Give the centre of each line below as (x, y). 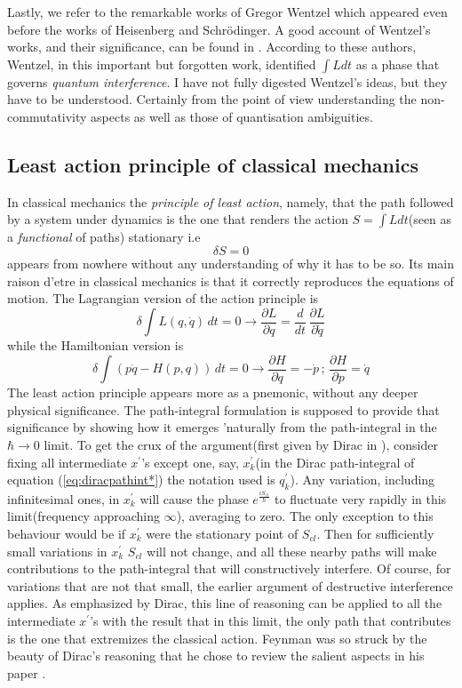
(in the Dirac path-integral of (335, 462)
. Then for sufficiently (375, 534)
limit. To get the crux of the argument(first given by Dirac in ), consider (241, 445)
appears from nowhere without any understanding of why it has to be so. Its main (231, 263)
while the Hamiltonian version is (96, 345)
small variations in (57, 551)
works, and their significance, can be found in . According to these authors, (212, 47)
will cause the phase (194, 498)
